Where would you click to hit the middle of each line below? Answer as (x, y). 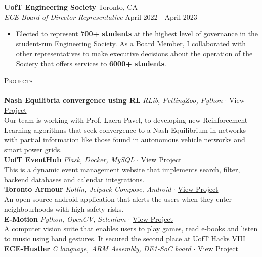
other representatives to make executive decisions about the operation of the (134, 53)
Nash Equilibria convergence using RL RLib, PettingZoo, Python (113, 100)
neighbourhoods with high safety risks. (64, 209)
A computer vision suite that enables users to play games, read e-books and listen (131, 228)
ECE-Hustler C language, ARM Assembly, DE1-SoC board (98, 248)
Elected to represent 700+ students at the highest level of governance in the (137, 34)
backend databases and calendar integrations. (74, 179)
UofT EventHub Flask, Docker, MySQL (69, 159)
